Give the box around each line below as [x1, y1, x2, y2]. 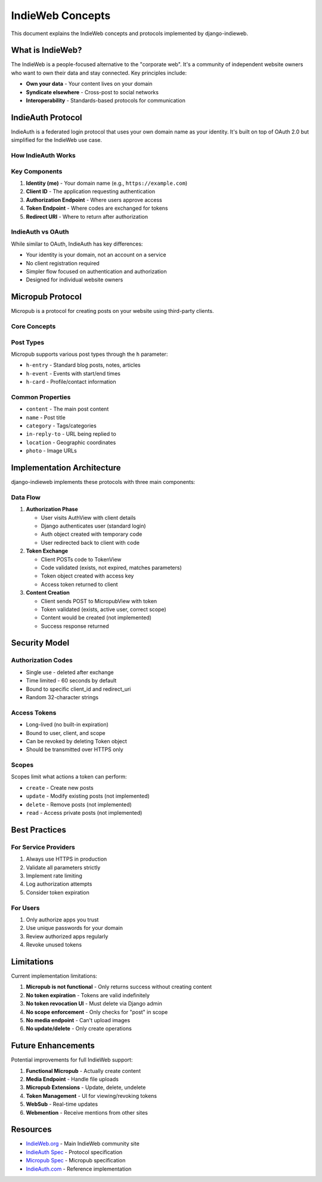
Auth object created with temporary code [41, 530, 143, 538]
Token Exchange [26, 547, 69, 554]
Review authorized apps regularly [26, 933, 109, 940]
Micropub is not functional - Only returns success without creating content [26, 984, 212, 991]
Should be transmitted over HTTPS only [26, 746, 123, 753]
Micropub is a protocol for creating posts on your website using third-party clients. [11, 308, 214, 315]
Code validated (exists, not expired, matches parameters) [41, 564, 182, 571]
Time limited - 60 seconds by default [26, 677, 117, 684]
